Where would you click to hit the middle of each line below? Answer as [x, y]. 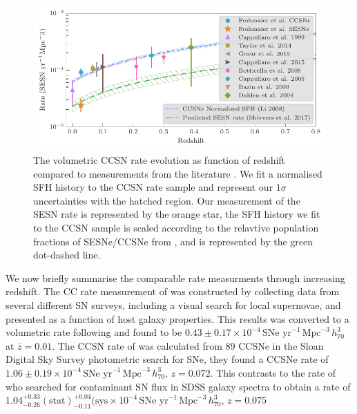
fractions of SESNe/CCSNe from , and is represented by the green [173, 241]
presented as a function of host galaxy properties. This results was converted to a [177, 318]
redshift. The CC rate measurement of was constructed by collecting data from [173, 291]
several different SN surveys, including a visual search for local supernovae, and [173, 304]
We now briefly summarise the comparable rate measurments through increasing [175, 277]
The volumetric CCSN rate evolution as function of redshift [160, 160]
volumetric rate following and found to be [94, 332]
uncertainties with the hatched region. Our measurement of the [167, 200]
